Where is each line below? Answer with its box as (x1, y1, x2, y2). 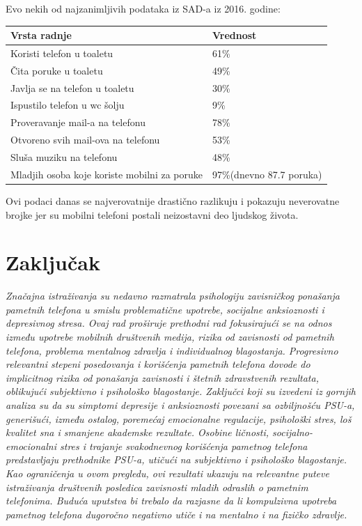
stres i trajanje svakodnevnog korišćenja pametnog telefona (60, 438, 308, 453)
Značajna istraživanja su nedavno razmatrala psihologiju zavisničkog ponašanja (6, 288, 340, 303)
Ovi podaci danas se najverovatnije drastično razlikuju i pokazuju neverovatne (6, 193, 340, 208)
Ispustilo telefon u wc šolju (10, 98, 125, 112)
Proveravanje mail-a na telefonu (10, 115, 145, 130)
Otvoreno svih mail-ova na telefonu (10, 132, 160, 147)
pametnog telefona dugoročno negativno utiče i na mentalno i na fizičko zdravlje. (6, 506, 347, 521)
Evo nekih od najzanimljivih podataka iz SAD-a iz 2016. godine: (6, 1, 281, 15)
